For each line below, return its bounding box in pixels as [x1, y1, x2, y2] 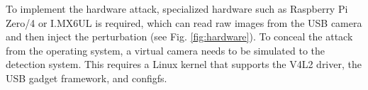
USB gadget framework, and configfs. [6, 70, 167, 85]
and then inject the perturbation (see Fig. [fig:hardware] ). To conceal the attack [6, 29, 353, 44]
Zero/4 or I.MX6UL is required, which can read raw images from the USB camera [6, 15, 362, 30]
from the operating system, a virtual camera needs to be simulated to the [6, 43, 325, 57]
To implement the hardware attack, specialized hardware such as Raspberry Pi [6, 1, 348, 16]
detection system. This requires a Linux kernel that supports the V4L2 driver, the [6, 57, 362, 72]
